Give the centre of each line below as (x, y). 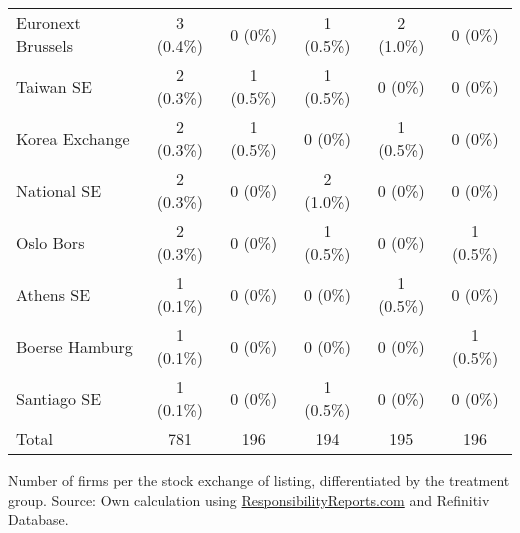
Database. (38, 519)
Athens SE (53, 294)
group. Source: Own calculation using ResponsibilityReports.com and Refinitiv (249, 499)
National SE (59, 190)
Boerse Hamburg (74, 346)
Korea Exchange (73, 138)
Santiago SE (59, 398)
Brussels (44, 45)
